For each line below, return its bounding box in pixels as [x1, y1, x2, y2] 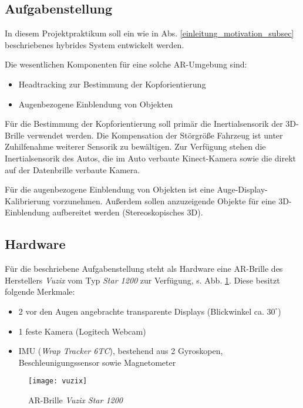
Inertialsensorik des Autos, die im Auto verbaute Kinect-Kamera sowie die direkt [5, 151, 296, 164]
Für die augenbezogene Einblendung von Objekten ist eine [5, 183, 214, 195]
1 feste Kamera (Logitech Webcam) [18, 325, 146, 337]
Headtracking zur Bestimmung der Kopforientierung [18, 77, 206, 90]
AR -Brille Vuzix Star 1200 [28, 393, 123, 406]
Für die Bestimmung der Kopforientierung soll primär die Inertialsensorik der [5, 117, 283, 130]
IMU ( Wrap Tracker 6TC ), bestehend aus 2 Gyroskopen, [18, 345, 223, 357]
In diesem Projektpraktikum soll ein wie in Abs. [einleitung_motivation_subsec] [5, 27, 294, 39]
